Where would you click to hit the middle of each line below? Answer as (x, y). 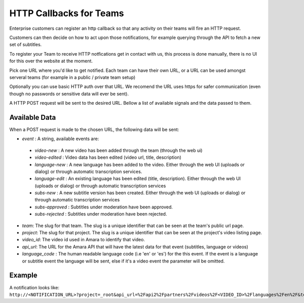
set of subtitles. (26, 45)
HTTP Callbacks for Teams (67, 13)
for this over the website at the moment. (51, 61)
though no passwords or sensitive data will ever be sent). (69, 94)
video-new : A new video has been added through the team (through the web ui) (119, 150)
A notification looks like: (34, 287)
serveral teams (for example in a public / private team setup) (72, 77)
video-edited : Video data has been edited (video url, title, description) (108, 157)
